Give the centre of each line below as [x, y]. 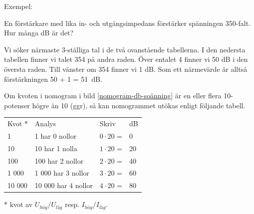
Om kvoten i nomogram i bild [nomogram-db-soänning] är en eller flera [113, 96]
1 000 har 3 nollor [62, 173]
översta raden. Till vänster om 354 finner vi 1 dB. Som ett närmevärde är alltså [126, 69]
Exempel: [18, 6]
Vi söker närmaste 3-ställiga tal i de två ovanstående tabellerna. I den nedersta [125, 49]
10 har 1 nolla [56, 148]
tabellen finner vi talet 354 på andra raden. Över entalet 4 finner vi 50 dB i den [126, 59]
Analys [45, 123]
